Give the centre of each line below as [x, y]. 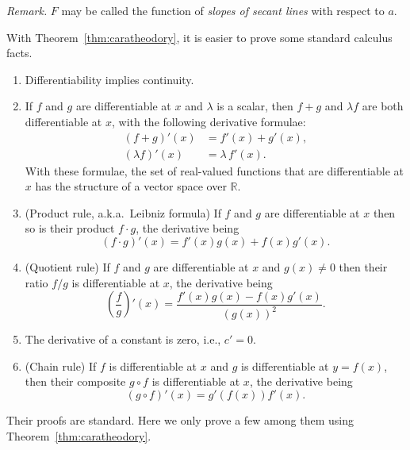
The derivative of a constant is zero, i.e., [123, 339]
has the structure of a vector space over [131, 186]
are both [383, 106]
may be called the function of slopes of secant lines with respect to [223, 10]
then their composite [75, 381]
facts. [19, 53]
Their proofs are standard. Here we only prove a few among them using [180, 419]
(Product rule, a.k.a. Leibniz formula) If [123, 212]
